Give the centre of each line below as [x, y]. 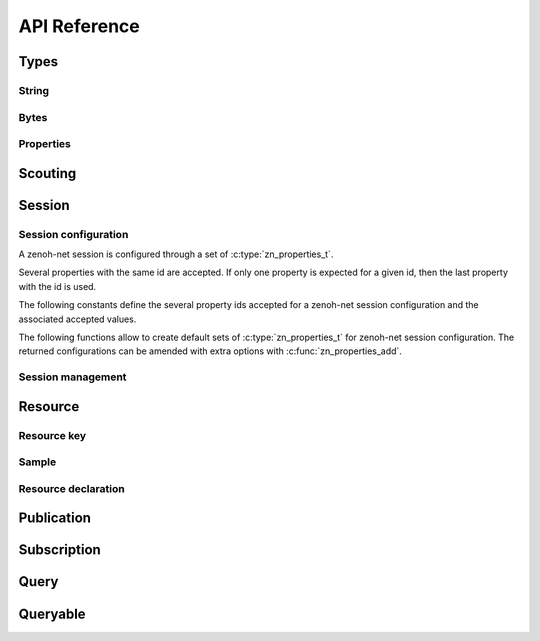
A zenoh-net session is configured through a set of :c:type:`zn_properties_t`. [176, 254]
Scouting [47, 173]
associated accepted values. [77, 319]
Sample [37, 462]
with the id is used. [57, 286]
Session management [72, 377]
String [34, 90]
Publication [55, 518]
